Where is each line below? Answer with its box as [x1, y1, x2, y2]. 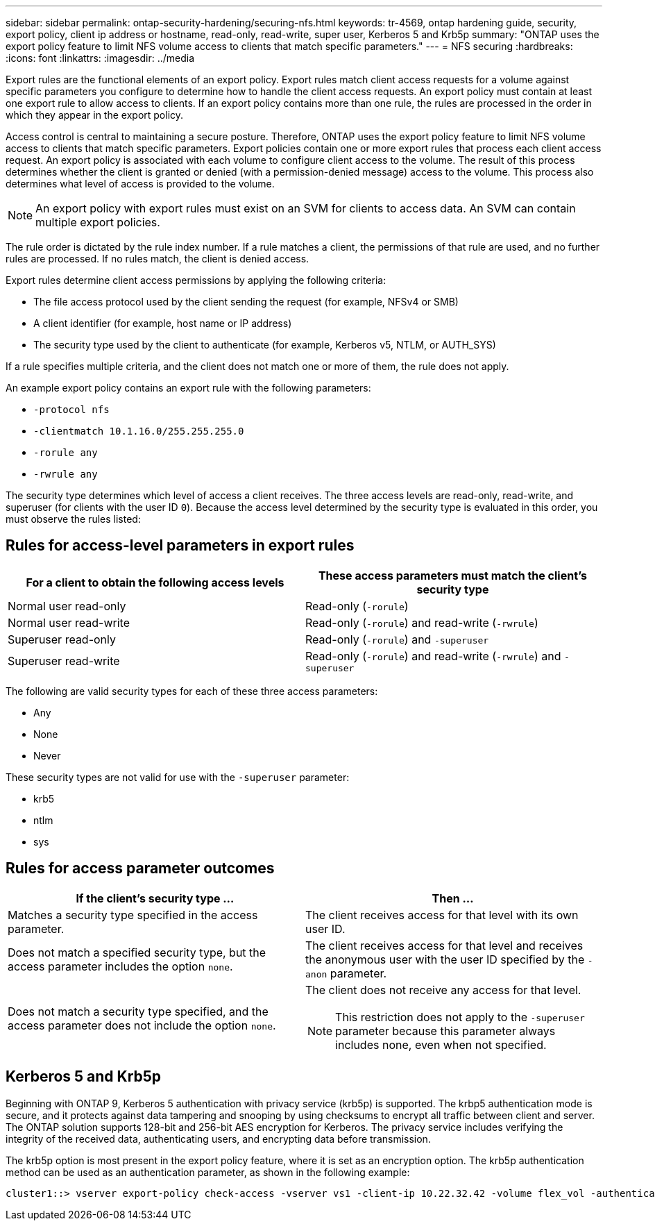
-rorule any [33, 447, 98, 458]
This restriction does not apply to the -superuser [335, 1009, 585, 1024]
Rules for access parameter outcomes [6, 859, 275, 877]
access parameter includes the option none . [8, 959, 233, 973]
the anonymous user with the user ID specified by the [305, 952, 585, 966]
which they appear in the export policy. [6, 109, 184, 121]
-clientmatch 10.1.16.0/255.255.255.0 [33, 426, 244, 437]
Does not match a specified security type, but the [8, 945, 266, 959]
